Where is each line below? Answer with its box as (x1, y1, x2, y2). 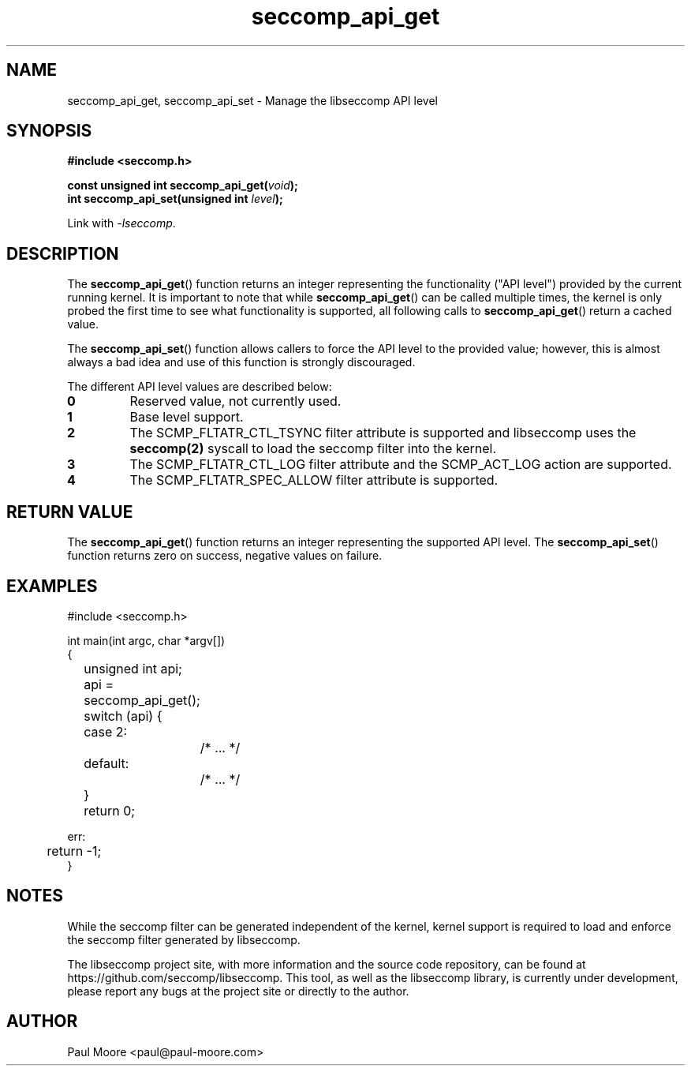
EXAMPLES (6, 575, 98, 596)
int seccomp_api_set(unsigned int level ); (67, 192, 283, 206)
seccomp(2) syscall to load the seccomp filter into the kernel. (129, 440, 497, 457)
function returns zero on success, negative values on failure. (67, 549, 383, 563)
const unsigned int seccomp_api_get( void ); (67, 178, 298, 193)
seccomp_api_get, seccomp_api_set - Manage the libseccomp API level (67, 93, 438, 107)
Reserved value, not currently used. (129, 393, 342, 410)
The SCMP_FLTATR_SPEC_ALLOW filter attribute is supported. (129, 472, 499, 489)
